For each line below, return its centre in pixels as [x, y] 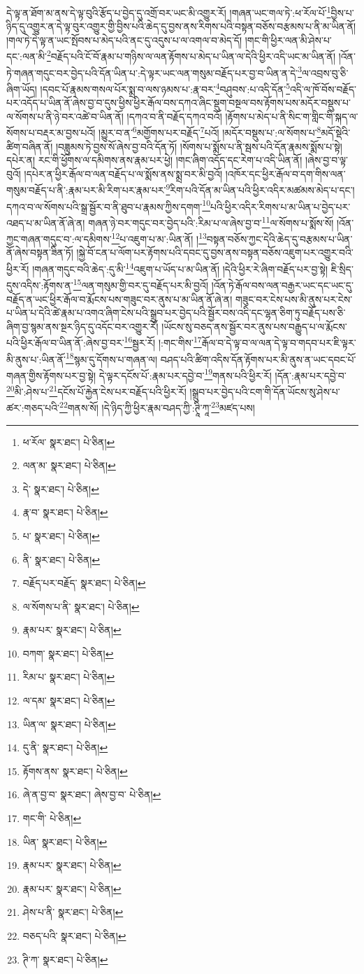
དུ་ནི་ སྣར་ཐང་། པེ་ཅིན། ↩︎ [65, 747]
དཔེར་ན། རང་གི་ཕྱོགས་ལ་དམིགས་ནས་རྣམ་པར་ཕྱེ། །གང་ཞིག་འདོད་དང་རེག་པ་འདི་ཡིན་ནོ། [154, 160]
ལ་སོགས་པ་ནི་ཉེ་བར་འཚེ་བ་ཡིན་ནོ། [65, 116]
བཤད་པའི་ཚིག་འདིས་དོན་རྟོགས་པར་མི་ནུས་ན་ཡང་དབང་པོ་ [258, 359]
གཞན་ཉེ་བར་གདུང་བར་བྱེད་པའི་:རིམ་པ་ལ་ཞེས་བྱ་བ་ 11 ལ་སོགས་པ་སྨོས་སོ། [211, 221]
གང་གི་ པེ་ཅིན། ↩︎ [52, 818]
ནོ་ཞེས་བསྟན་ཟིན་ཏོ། [40, 252]
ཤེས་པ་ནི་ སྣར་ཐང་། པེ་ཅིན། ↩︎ [73, 912]
